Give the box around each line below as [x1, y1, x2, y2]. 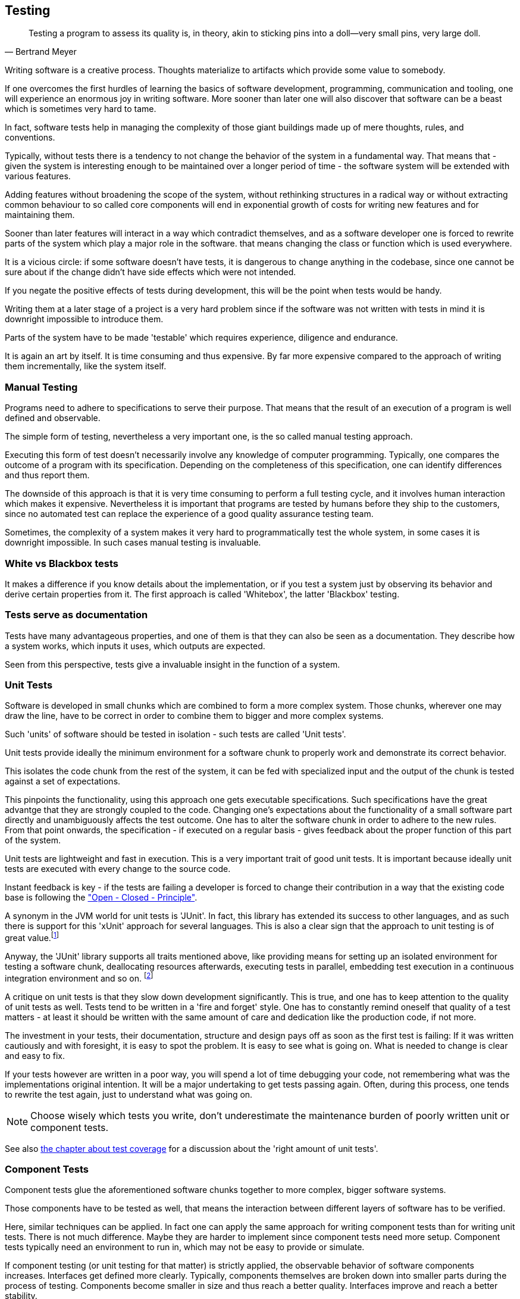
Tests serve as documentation [5, 609, 148, 621]
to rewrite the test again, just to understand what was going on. [5, 1089, 253, 1099]
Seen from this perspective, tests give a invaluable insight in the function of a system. [5, 659, 340, 669]
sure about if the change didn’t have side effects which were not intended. [5, 267, 296, 278]
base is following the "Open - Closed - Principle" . [5, 892, 198, 903]
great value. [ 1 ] [5, 931, 59, 943]
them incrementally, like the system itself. [5, 361, 167, 372]
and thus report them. [5, 470, 90, 481]
